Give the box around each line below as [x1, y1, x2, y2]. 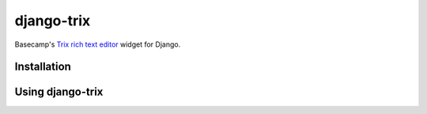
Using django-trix [14, 85, 104, 99]
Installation [14, 60, 71, 74]
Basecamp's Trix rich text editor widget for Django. [14, 40, 181, 49]
